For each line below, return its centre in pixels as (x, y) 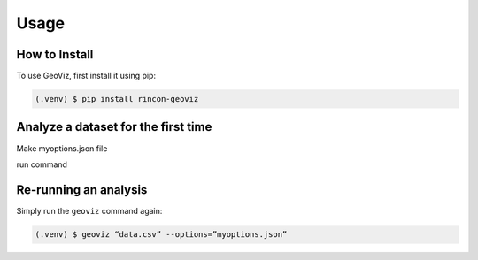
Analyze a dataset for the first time (114, 127)
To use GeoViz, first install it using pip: (86, 76)
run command (42, 164)
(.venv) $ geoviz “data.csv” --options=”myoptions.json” (161, 234)
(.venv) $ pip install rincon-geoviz (117, 99)
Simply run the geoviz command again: (89, 210)
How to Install (55, 54)
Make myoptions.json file (62, 148)
